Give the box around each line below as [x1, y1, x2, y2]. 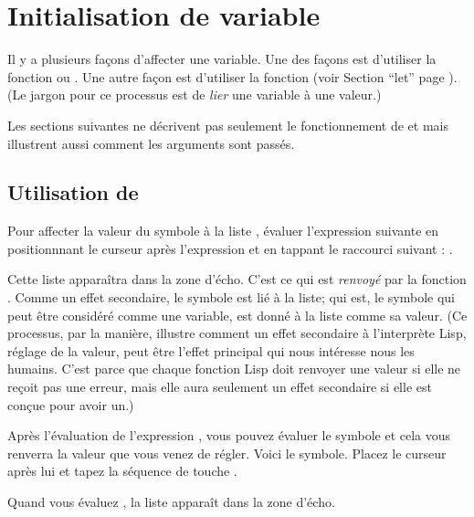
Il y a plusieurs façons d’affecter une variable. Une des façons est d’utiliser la [7, 49, 437, 69]
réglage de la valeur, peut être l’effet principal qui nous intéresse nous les [7, 341, 415, 360]
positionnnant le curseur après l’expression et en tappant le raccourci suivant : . [7, 238, 453, 258]
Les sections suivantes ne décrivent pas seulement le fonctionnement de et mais [7, 115, 448, 134]
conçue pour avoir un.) [7, 395, 134, 414]
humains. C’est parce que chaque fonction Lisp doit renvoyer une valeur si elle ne [7, 359, 461, 378]
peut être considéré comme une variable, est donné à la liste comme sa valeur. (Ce [7, 305, 468, 324]
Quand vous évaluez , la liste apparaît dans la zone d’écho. [7, 492, 335, 512]
